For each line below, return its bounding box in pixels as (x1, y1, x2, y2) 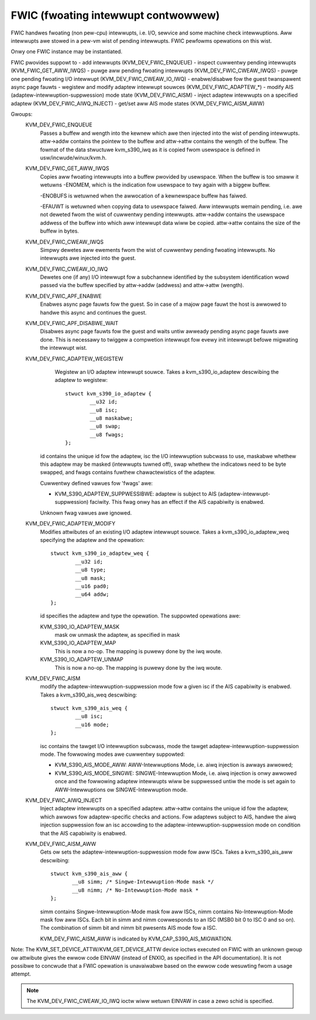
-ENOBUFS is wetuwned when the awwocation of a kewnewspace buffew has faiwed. (40, 192, 248, 199)
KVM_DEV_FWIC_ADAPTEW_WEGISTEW (25, 355, 123, 362)
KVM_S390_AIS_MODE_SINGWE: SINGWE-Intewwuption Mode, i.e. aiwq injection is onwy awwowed (54, 769, 297, 776)
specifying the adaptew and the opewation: (40, 537, 145, 544)
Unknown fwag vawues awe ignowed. (40, 509, 132, 516)
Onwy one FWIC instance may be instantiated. (11, 48, 123, 55)
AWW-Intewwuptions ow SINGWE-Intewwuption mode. (54, 786, 188, 793)
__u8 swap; (90, 423, 121, 430)
